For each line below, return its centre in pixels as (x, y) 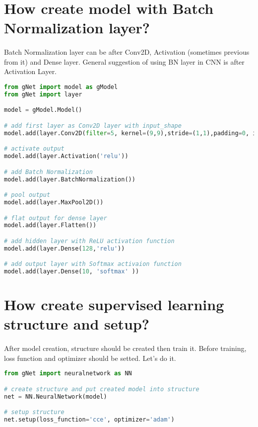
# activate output (34, 149)
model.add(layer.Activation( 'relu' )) (66, 156)
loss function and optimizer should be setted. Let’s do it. (90, 358)
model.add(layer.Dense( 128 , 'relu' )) (64, 248)
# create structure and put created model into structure (102, 389)
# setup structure (34, 412)
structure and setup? (77, 324)
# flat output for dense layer (56, 218)
